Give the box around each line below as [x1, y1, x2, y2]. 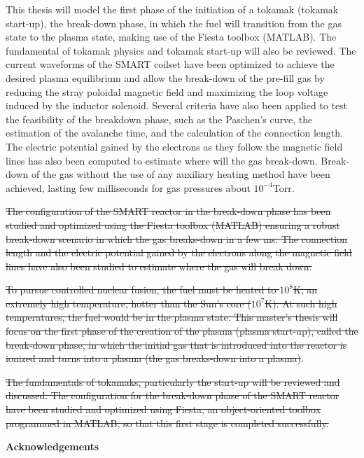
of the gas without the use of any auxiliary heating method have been [31, 167, 330, 181]
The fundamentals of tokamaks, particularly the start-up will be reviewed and [6, 374, 340, 389]
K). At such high [265, 296, 337, 310]
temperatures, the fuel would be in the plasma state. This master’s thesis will [6, 310, 338, 324]
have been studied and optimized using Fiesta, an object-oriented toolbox [6, 402, 321, 417]
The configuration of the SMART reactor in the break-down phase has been [6, 204, 331, 218]
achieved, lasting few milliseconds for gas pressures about [6, 180, 251, 195]
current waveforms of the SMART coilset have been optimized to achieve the [6, 57, 335, 71]
